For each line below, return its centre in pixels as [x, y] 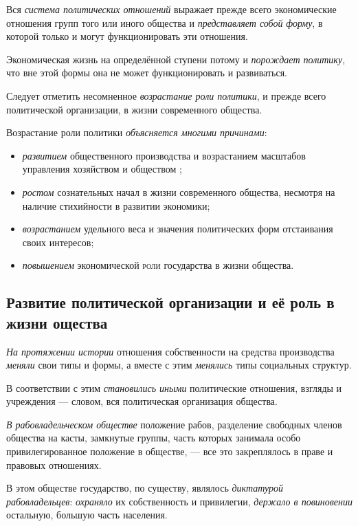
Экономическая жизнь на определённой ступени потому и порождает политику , [176, 59]
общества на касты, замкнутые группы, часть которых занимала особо [154, 438]
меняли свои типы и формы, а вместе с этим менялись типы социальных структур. [179, 365]
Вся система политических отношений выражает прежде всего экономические [171, 9]
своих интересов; [58, 242]
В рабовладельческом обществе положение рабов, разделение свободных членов [174, 424]
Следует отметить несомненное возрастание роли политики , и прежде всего [166, 95]
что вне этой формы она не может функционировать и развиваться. [147, 73]
